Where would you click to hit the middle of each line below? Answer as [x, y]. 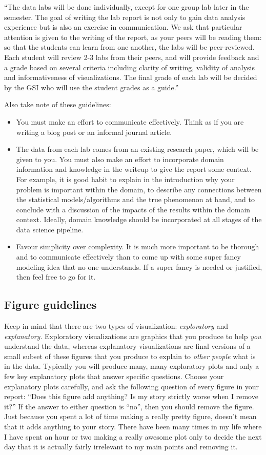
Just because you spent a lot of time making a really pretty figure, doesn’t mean [130, 416]
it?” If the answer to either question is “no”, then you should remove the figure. [129, 406]
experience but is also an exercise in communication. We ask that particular [123, 27]
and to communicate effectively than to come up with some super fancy [128, 257]
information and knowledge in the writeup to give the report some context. [134, 169]
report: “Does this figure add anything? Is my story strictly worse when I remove [131, 396]
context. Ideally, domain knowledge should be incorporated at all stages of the [139, 219]
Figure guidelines [50, 304]
